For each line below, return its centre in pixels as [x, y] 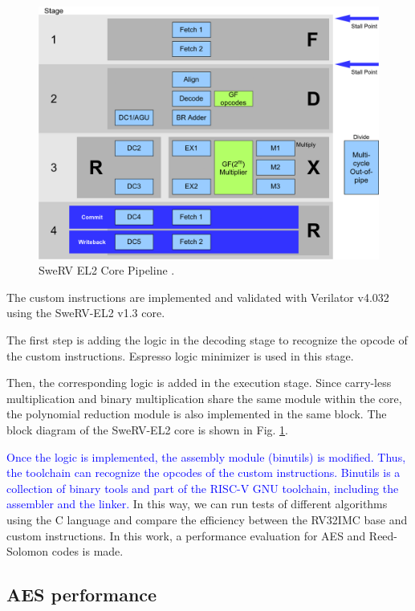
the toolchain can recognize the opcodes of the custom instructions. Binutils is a [203, 473]
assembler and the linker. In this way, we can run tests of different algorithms [197, 504]
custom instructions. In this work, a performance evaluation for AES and [186, 535]
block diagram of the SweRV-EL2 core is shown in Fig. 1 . [148, 430]
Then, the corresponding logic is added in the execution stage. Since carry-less [199, 383]
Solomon [28, 551]
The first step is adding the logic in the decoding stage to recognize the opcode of [207, 340]
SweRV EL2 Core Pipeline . [107, 270]
